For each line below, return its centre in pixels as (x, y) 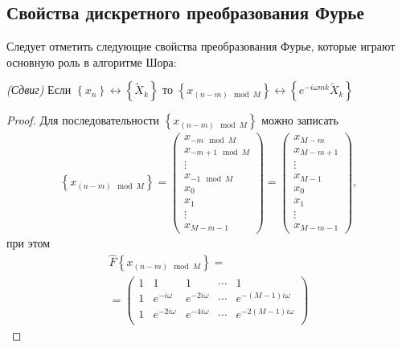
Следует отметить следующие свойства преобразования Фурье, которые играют (201, 46)
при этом (29, 243)
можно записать (300, 120)
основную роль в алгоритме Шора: (92, 61)
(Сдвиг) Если (39, 90)
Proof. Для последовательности (83, 120)
